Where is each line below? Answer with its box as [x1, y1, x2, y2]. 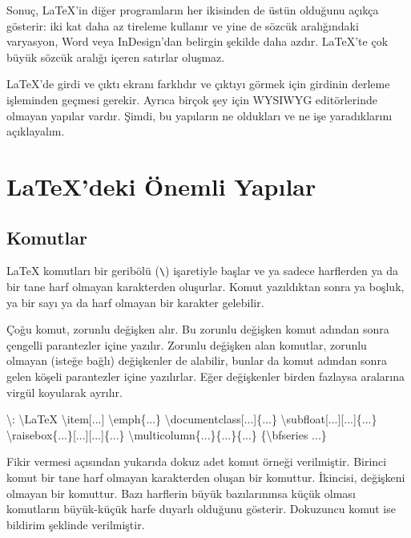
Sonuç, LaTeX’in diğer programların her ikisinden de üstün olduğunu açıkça [6, 2, 379, 18]
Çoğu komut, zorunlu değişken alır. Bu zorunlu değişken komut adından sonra [6, 321, 389, 338]
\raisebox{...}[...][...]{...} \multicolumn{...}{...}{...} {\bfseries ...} [6, 426, 327, 443]
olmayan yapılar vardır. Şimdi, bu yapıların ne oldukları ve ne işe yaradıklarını [6, 107, 393, 123]
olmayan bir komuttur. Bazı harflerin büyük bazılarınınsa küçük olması [6, 484, 356, 501]
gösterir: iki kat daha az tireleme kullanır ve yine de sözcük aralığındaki [6, 17, 359, 34]
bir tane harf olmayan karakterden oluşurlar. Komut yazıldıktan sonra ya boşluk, [6, 277, 405, 294]
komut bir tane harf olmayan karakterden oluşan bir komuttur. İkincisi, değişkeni [6, 468, 405, 485]
